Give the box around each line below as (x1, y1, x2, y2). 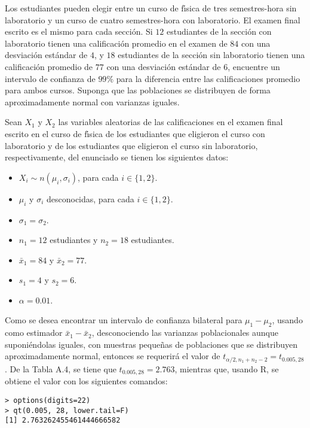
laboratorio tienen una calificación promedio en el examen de (5, 37, 228, 49)
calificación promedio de (5, 60, 93, 72)
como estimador (5, 326, 63, 339)
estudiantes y (50, 233, 98, 246)
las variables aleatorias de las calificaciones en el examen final (58, 116, 283, 128)
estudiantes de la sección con (166, 25, 272, 38)
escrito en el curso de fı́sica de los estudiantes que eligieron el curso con (5, 127, 265, 139)
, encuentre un (228, 60, 280, 72)
